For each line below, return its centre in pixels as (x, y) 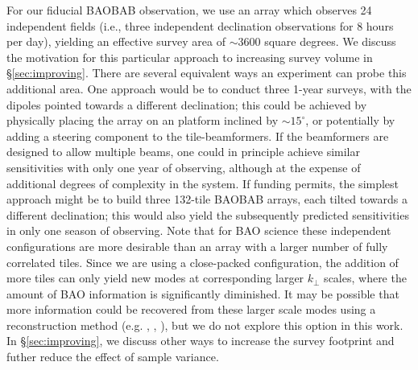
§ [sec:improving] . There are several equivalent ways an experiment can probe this (207, 73)
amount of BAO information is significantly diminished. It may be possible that (203, 293)
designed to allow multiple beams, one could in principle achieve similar (183, 152)
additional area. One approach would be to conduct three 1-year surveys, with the (209, 88)
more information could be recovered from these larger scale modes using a (191, 309)
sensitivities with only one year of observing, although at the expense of (184, 167)
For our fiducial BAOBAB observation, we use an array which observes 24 (189, 10)
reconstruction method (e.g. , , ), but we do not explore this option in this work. (205, 325)
